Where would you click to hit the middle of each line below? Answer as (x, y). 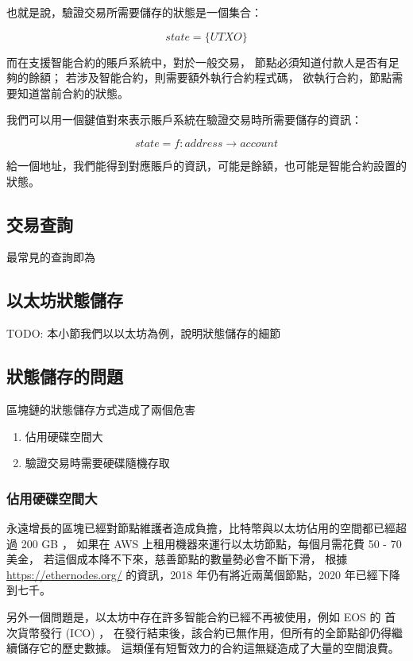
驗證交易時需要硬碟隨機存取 (97, 463)
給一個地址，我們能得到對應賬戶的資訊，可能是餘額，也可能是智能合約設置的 (206, 165)
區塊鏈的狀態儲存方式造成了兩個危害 (101, 409)
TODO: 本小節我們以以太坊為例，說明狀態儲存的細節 (144, 333)
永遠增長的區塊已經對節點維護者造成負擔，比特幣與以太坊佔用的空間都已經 (201, 527)
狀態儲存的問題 (65, 376)
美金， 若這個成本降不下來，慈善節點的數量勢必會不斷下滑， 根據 (177, 559)
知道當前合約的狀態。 (73, 93)
